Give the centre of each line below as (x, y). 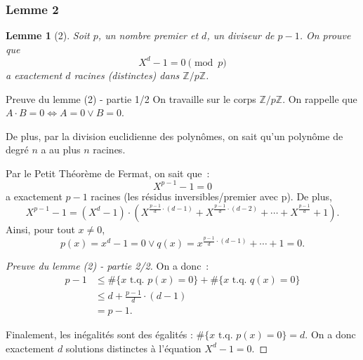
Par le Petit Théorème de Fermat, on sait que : (108, 173)
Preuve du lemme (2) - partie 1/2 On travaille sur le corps (131, 98)
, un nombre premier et (148, 35)
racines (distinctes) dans (127, 75)
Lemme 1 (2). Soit (48, 35)
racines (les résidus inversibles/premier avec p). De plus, (211, 196)
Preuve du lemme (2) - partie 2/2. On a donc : (107, 266)
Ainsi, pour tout (40, 229)
